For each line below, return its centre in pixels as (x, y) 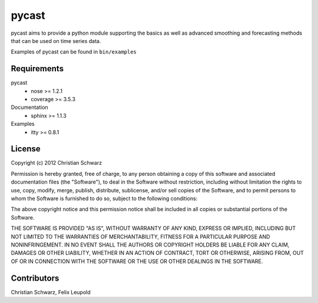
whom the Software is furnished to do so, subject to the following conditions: (104, 199)
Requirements (37, 69)
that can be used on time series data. (56, 41)
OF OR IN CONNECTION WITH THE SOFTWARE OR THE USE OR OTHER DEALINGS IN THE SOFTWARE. (137, 261)
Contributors (35, 278)
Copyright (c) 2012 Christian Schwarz (57, 163)
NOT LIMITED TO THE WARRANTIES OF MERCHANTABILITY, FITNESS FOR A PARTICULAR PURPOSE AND (140, 237)
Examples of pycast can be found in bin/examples (74, 52)
